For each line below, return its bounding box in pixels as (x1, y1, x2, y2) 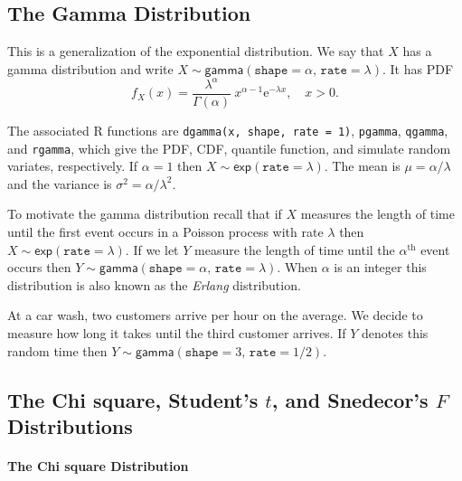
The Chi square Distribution (7, 456, 189, 475)
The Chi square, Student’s (7, 385, 259, 413)
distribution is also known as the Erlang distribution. (7, 275, 301, 294)
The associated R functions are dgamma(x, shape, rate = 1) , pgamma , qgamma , (7, 120, 448, 139)
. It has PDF (382, 59, 454, 78)
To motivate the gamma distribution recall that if (7, 204, 282, 223)
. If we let (125, 240, 179, 259)
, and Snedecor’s (271, 385, 429, 413)
